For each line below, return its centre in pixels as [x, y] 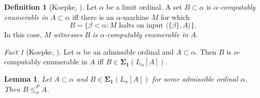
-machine [135, 17]
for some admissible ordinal [195, 78]
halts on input [141, 26]
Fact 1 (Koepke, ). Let [39, 51]
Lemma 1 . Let [28, 78]
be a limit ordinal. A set [144, 7]
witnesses [68, 34]
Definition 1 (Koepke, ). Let [51, 7]
